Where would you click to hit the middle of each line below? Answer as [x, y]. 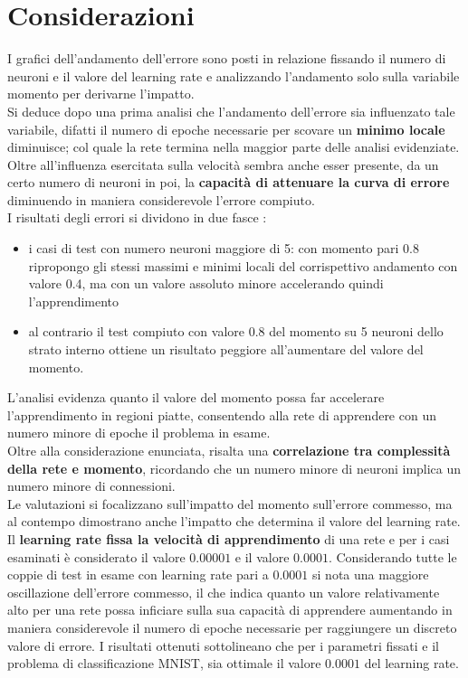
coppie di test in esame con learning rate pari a [138, 574]
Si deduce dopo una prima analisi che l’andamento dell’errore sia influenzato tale [231, 111]
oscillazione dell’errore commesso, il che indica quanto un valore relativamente [224, 592]
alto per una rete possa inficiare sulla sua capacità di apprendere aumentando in [230, 610]
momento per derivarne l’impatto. [101, 94]
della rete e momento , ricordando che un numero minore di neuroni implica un [234, 468]
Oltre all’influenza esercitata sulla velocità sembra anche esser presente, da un [223, 164]
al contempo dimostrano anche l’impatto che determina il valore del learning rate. [234, 521]
